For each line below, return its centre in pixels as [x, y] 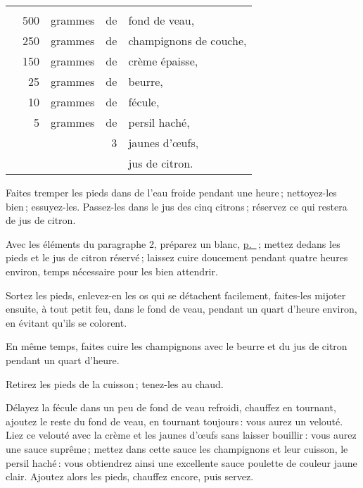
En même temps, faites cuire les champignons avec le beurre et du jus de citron [177, 346]
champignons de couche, [187, 40]
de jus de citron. [41, 220]
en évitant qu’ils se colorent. [66, 322]
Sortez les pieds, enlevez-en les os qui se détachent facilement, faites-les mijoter [176, 295]
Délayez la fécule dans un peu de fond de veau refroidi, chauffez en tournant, [171, 407]
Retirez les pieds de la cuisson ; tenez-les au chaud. [115, 383]
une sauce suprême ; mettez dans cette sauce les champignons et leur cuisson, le [177, 448]
